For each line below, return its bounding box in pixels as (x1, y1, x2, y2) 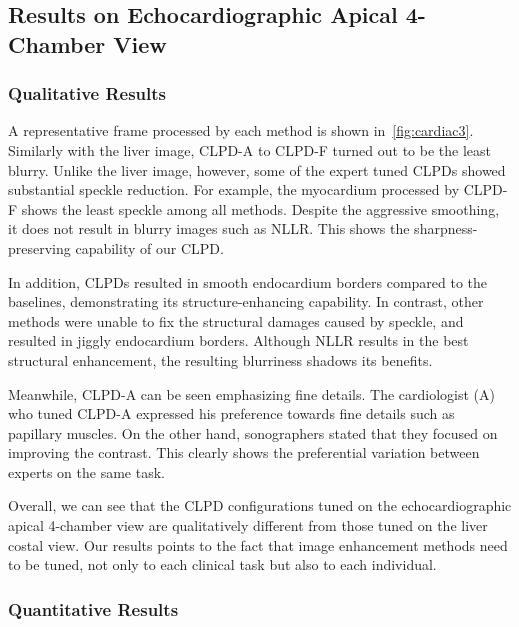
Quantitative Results (8, 596, 179, 621)
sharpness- (414, 218, 478, 239)
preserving (8, 237, 71, 258)
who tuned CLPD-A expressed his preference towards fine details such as (8, 403, 455, 424)
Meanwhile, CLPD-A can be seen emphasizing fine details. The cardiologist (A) (8, 383, 496, 404)
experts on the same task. (8, 461, 165, 482)
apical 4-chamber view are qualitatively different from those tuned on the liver (8, 515, 488, 536)
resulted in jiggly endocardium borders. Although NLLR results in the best (8, 330, 469, 351)
